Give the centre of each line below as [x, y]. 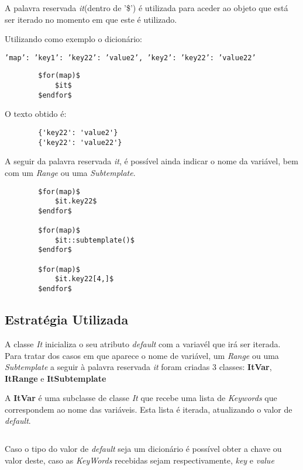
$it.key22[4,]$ [84, 279]
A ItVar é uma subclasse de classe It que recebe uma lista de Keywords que [141, 398]
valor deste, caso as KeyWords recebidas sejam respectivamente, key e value [140, 460]
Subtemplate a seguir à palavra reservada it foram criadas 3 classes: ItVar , [138, 367]
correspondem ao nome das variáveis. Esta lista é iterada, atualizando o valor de [149, 409]
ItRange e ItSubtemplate [56, 378]
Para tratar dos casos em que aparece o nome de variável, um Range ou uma [142, 355]
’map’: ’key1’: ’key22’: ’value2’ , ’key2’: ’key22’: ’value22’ [130, 58]
